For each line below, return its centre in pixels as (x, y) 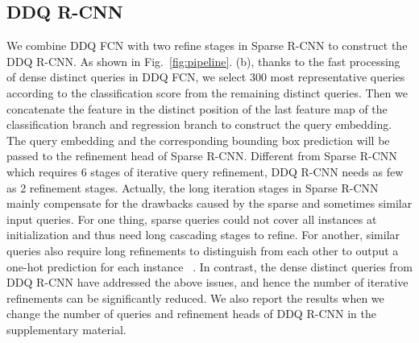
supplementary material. (66, 329)
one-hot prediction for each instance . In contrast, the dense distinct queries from (209, 266)
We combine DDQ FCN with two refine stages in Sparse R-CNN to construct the (207, 45)
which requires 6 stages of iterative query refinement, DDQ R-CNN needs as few (205, 171)
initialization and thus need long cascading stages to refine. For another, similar (203, 235)
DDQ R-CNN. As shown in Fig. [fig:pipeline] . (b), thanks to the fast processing (203, 61)
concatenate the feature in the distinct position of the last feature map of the (197, 108)
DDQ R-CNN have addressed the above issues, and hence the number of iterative (207, 282)
